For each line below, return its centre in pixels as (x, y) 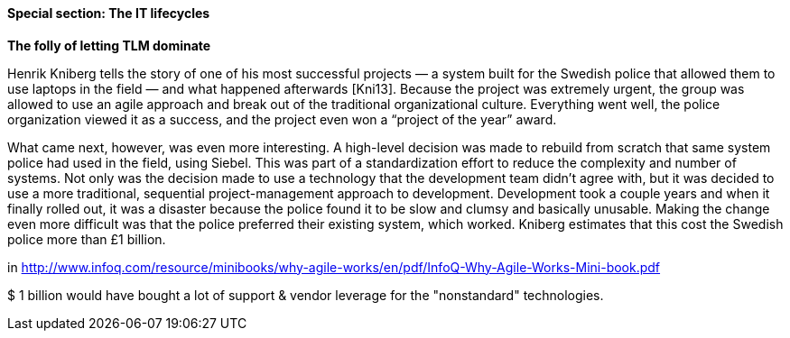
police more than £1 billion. (87, 239)
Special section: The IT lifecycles (109, 13)
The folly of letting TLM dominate (109, 45)
